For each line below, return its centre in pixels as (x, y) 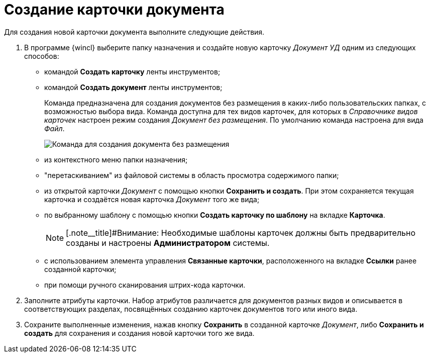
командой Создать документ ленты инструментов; (133, 87)
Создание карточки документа (114, 10)
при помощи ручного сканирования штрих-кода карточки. (145, 285)
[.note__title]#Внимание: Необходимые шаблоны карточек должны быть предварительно (241, 233)
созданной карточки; (80, 269)
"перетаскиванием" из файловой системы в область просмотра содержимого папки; (192, 175)
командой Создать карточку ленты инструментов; (132, 71)
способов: (42, 56)
